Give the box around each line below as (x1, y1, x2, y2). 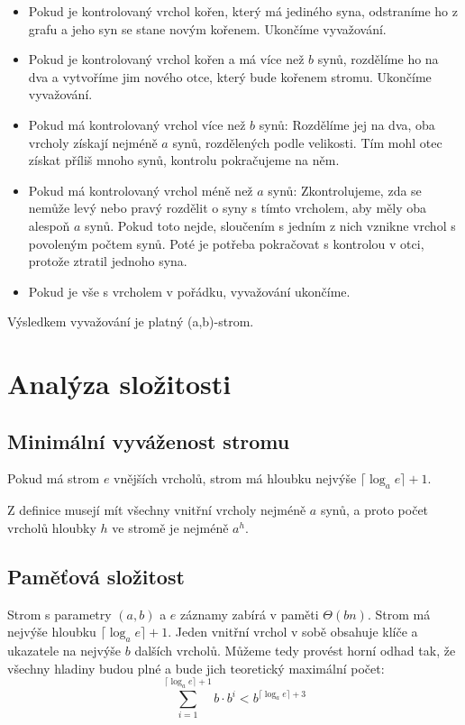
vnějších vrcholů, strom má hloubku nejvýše (114, 469, 357, 488)
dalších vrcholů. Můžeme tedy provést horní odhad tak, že (134, 641, 456, 660)
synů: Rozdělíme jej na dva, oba (259, 115, 435, 133)
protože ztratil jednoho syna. (28, 252, 187, 271)
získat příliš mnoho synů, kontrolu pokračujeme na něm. (28, 151, 340, 170)
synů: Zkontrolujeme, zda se (268, 180, 422, 199)
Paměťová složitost (7, 562, 185, 590)
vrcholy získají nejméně (28, 133, 158, 151)
